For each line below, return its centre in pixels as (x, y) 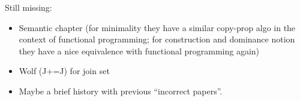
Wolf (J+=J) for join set (64, 71)
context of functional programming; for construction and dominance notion (157, 39)
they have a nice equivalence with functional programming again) (139, 51)
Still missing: (28, 7)
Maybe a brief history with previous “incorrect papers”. (121, 91)
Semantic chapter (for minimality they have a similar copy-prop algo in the (157, 27)
